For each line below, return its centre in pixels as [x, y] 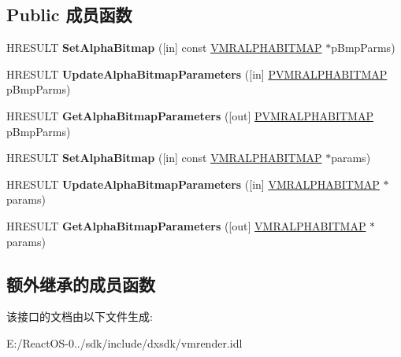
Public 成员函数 [69, 15]
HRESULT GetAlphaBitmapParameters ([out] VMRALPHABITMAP [186, 225]
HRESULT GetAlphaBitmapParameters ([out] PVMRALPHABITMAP [190, 115]
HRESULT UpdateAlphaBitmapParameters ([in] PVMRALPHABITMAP [197, 74]
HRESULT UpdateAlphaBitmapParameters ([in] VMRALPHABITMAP [193, 184]
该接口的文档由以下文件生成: [80, 317]
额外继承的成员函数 [81, 283]
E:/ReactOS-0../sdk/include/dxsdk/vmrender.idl [124, 342]
